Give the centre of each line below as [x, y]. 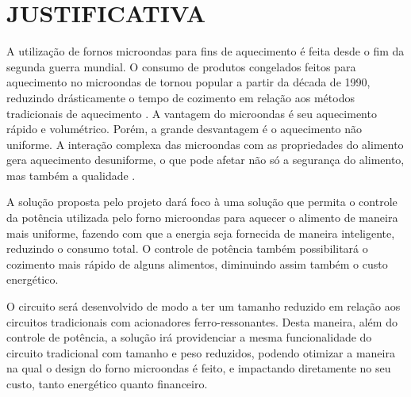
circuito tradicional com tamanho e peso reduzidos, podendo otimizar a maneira [201, 352]
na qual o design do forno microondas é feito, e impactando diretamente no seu [199, 368]
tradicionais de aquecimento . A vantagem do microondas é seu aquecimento [192, 113]
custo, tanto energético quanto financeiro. [107, 384]
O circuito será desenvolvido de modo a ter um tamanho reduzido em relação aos [204, 306]
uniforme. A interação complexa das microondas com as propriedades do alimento [205, 144]
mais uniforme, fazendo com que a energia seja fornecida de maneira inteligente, [201, 233]
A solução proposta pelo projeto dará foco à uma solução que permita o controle [202, 202]
